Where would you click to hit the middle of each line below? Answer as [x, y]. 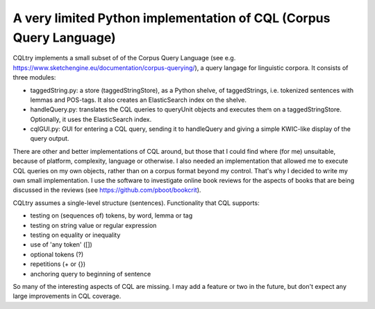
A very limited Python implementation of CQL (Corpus [172, 18]
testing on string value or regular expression [93, 225]
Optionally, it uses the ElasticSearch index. [91, 119]
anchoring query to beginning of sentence [91, 274]
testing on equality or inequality [75, 235]
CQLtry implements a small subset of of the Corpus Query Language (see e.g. [124, 58]
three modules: [34, 78]
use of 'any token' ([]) [61, 245]
